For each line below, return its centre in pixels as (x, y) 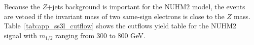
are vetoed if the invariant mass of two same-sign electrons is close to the (114, 16)
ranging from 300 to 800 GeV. (100, 35)
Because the (22, 6)
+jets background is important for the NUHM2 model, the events (146, 6)
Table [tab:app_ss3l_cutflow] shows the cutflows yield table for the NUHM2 (120, 26)
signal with (20, 35)
